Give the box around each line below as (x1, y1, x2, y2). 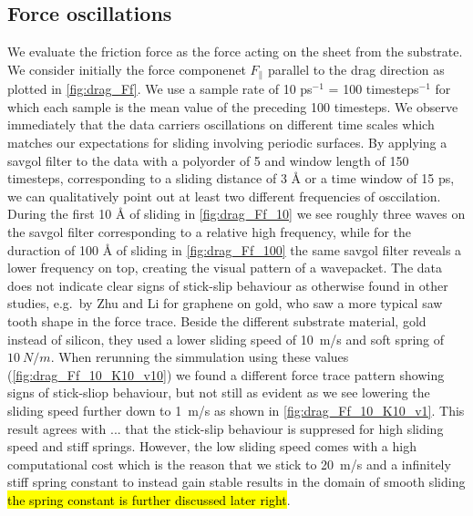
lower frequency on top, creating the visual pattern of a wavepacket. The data (7, 258, 442, 277)
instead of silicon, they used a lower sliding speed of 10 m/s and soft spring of (7, 329, 445, 348)
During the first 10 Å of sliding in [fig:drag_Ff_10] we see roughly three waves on (7, 204, 466, 223)
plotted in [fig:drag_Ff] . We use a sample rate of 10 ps (7, 79, 313, 98)
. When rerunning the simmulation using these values (50, 347, 349, 366)
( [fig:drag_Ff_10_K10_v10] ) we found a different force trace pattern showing (7, 365, 445, 384)
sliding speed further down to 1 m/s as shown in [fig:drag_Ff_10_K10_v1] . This (7, 400, 465, 419)
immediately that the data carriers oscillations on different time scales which (7, 115, 435, 134)
